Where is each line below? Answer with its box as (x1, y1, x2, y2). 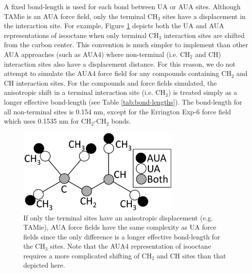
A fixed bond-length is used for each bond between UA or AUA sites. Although (4, 1, 241, 11)
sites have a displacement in (162, 11, 246, 21)
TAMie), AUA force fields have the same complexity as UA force (23, 222, 216, 232)
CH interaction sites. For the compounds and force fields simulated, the (4, 77, 217, 88)
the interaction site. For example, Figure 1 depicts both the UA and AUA (4, 20, 224, 31)
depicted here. (23, 260, 65, 270)
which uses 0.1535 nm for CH (4, 116, 91, 126)
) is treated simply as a (168, 87, 237, 97)
